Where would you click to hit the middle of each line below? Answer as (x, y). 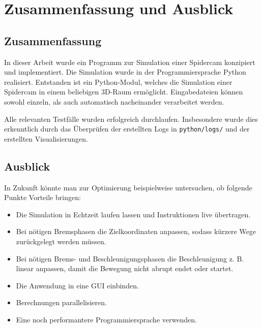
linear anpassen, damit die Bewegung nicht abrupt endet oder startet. (125, 268)
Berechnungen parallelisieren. (61, 302)
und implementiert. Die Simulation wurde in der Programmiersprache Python (125, 72)
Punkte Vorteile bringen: (42, 197)
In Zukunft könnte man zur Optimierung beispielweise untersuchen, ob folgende (128, 187)
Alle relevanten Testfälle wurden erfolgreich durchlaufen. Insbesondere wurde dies (131, 119)
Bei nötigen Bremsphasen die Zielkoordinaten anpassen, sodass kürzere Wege (136, 231)
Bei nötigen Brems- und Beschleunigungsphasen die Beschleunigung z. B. (130, 258)
